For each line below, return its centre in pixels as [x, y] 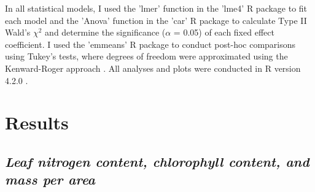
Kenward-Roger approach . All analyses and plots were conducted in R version [153, 68]
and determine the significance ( [105, 32]
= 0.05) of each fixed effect [224, 32]
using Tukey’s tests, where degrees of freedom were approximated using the [146, 56]
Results [37, 122]
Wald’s [18, 32]
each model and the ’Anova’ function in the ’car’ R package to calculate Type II [156, 20]
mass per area [50, 179]
